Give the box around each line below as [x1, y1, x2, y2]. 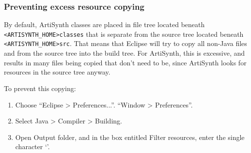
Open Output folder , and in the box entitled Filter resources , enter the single [15, 132, 245, 142]
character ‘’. [15, 141, 50, 152]
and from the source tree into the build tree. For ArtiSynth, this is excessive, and [4, 48, 245, 58]
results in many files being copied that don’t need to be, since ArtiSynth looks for [4, 57, 247, 67]
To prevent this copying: [4, 83, 76, 93]
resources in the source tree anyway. [4, 67, 110, 77]
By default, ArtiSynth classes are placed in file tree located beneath [4, 19, 205, 30]
